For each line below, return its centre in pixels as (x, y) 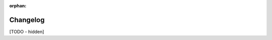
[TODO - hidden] (27, 32)
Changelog (27, 20)
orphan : (18, 6)
